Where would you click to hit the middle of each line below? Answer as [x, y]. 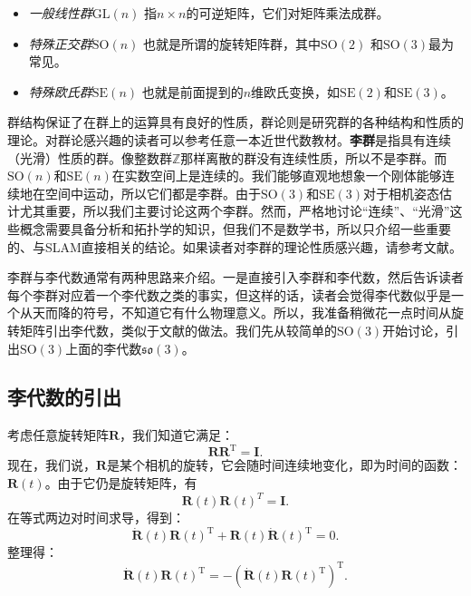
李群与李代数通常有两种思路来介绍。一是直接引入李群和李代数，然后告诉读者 [235, 277]
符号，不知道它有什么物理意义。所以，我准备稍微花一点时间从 [267, 313]
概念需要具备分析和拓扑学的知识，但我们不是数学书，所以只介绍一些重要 [235, 228]
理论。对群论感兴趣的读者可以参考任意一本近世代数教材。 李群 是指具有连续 [229, 139]
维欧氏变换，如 [296, 91]
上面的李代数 [104, 348]
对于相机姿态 [401, 193]
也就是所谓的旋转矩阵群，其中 [232, 43]
